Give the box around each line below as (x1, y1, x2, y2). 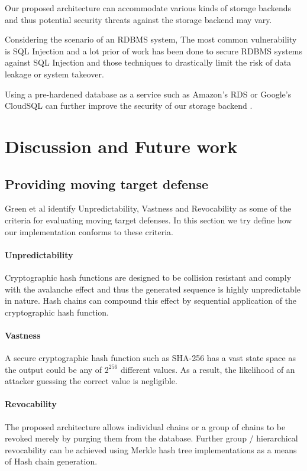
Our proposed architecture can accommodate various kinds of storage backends (5, 2, 291, 14)
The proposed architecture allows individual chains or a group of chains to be (5, 420, 286, 433)
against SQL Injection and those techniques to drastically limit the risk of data (5, 56, 292, 69)
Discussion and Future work (5, 134, 238, 158)
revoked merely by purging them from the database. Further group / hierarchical (5, 432, 298, 444)
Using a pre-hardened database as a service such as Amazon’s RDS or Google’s (5, 87, 292, 100)
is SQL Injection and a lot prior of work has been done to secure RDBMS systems (5, 44, 303, 57)
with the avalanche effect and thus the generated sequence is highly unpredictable (5, 282, 301, 295)
